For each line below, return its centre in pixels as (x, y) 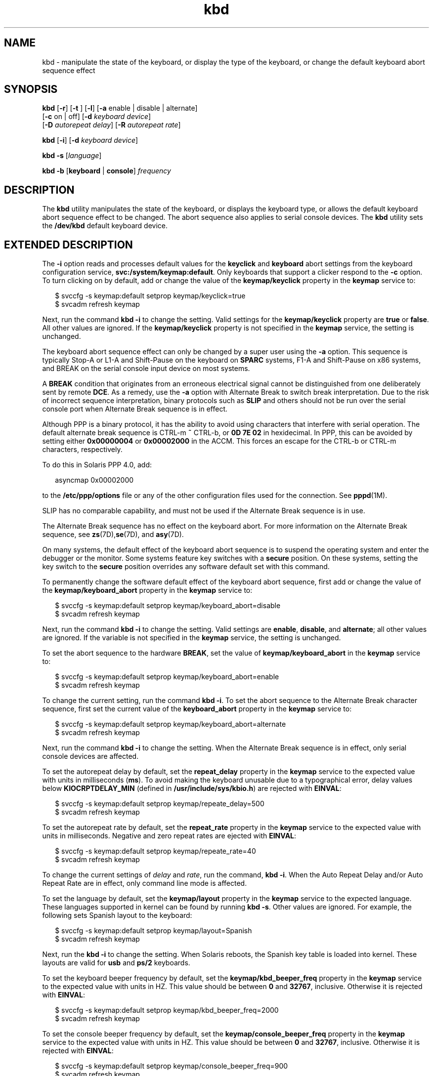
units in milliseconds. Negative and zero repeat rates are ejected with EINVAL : (169, 836)
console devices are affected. (90, 756)
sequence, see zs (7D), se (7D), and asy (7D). (113, 535)
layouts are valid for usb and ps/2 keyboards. (116, 963)
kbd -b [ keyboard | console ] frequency (107, 171)
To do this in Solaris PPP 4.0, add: (97, 465)
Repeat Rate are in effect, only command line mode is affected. (145, 883)
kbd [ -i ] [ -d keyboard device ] (90, 140)
